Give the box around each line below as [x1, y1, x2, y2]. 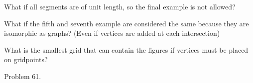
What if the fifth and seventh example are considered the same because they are [4, 18, 249, 28]
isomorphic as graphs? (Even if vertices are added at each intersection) [4, 28, 220, 38]
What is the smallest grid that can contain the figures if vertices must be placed [4, 44, 249, 55]
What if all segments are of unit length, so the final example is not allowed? [4, 1, 236, 11]
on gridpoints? [4, 54, 48, 65]
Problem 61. [4, 71, 41, 81]
